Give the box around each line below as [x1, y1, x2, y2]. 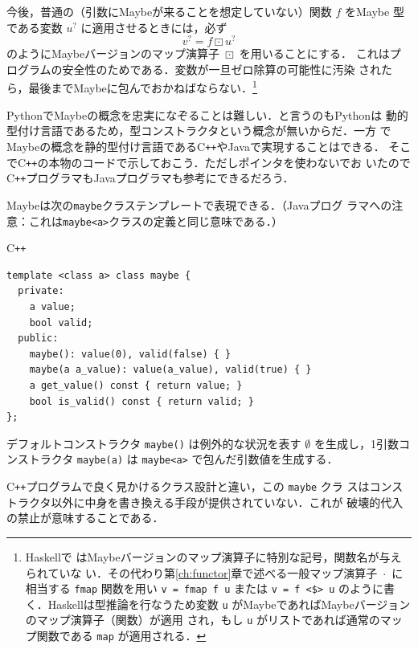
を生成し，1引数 [313, 435, 399, 451]
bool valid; [29, 316, 93, 329]
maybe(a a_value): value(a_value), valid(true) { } [29, 364, 312, 376]
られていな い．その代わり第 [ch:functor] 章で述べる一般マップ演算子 [25, 564, 378, 581]
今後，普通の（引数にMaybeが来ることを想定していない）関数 [6, 3, 332, 19]
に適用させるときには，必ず [80, 18, 227, 35]
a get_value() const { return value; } [29, 379, 243, 391]
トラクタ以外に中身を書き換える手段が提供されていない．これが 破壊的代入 [6, 493, 404, 510]
